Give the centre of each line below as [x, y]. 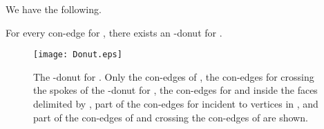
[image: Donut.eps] [78, 55]
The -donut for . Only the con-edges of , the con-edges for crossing [174, 76]
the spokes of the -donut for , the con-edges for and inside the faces [175, 90]
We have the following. [54, 9]
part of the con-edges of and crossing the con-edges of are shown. [171, 117]
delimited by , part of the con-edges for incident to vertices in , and [176, 104]
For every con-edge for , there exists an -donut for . [114, 32]
